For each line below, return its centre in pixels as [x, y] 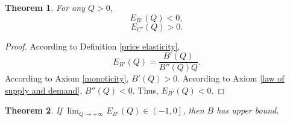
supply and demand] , [44, 90]
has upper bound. [248, 110]
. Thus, [145, 90]
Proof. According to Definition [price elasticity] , [93, 46]
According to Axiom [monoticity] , [67, 78]
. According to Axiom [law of [231, 78]
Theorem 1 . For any [45, 7]
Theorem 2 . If [33, 110]
